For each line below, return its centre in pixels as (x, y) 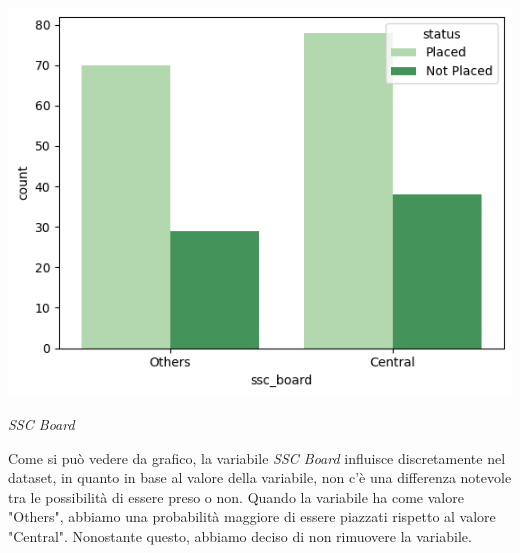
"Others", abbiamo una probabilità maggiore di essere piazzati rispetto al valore (252, 516)
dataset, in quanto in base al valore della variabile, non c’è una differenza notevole (260, 477)
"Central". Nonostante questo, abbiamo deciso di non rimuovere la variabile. (240, 535)
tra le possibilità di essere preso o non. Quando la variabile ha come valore (236, 496)
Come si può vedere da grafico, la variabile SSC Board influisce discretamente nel (257, 457)
